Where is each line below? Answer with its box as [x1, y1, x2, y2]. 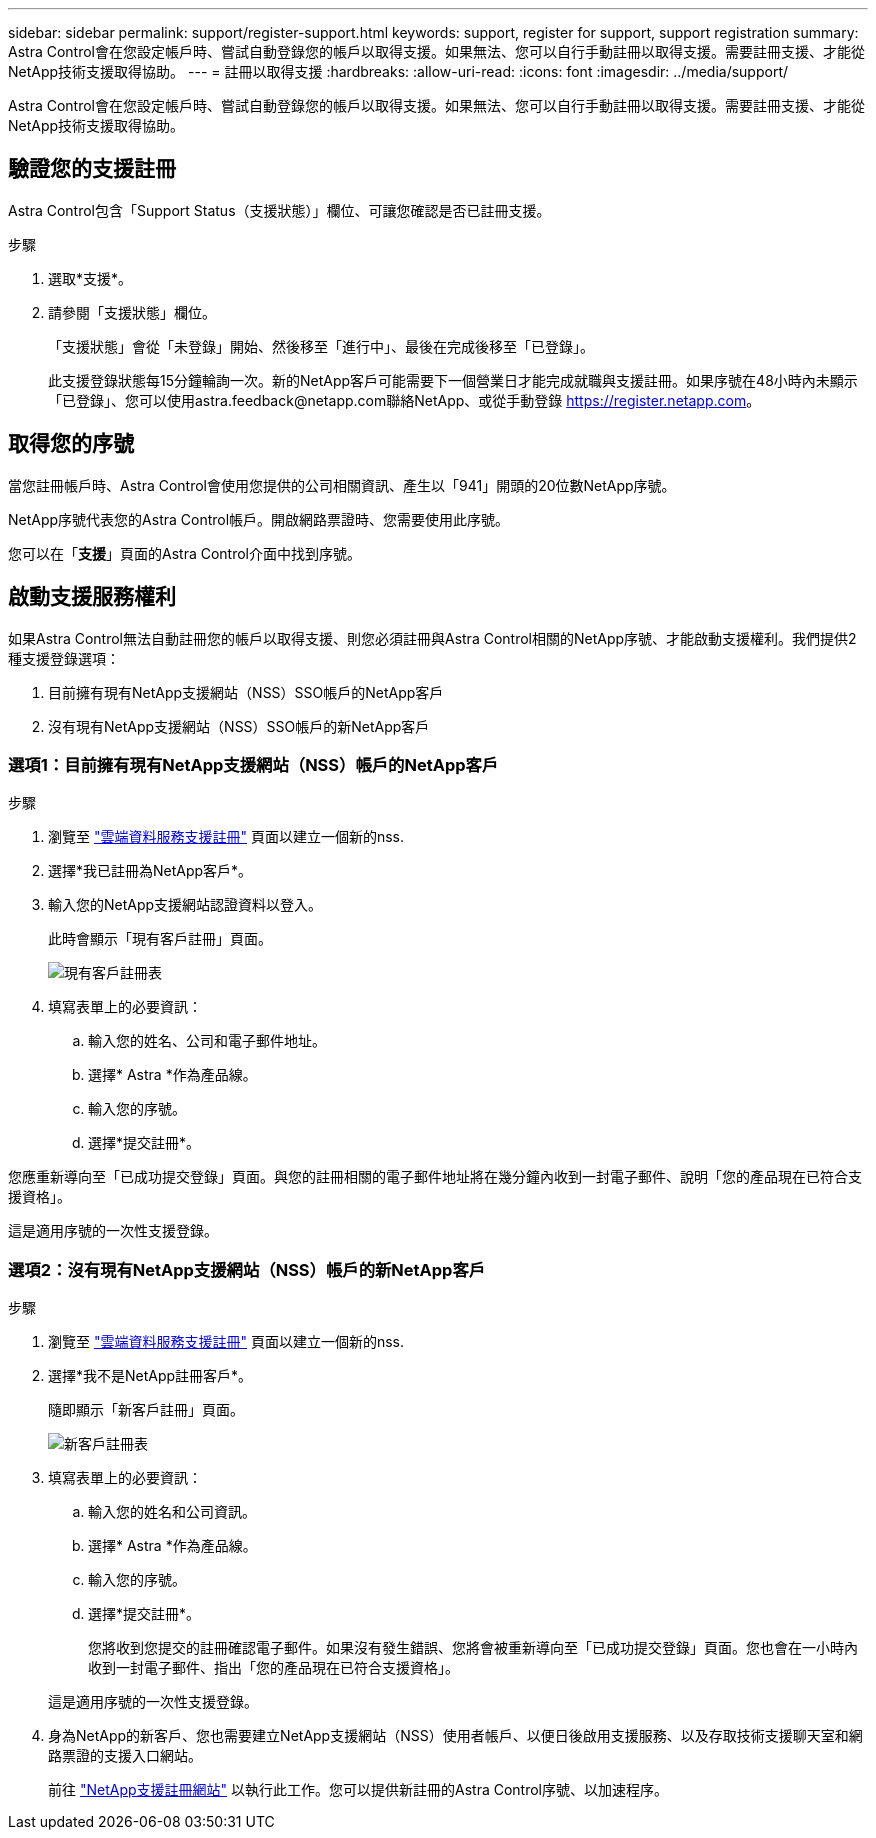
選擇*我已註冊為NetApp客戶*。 [48, 862, 253, 880]
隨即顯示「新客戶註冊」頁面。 [48, 1401, 244, 1419]
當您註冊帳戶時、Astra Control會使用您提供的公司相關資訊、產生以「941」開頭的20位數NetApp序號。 [8, 476, 676, 494]
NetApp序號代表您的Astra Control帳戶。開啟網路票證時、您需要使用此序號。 [8, 510, 510, 528]
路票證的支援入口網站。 [48, 1747, 202, 1765]
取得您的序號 [8, 431, 134, 457]
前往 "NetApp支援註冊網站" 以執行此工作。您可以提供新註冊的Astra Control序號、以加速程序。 [48, 1781, 669, 1799]
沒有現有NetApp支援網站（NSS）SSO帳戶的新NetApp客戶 [48, 717, 430, 735]
